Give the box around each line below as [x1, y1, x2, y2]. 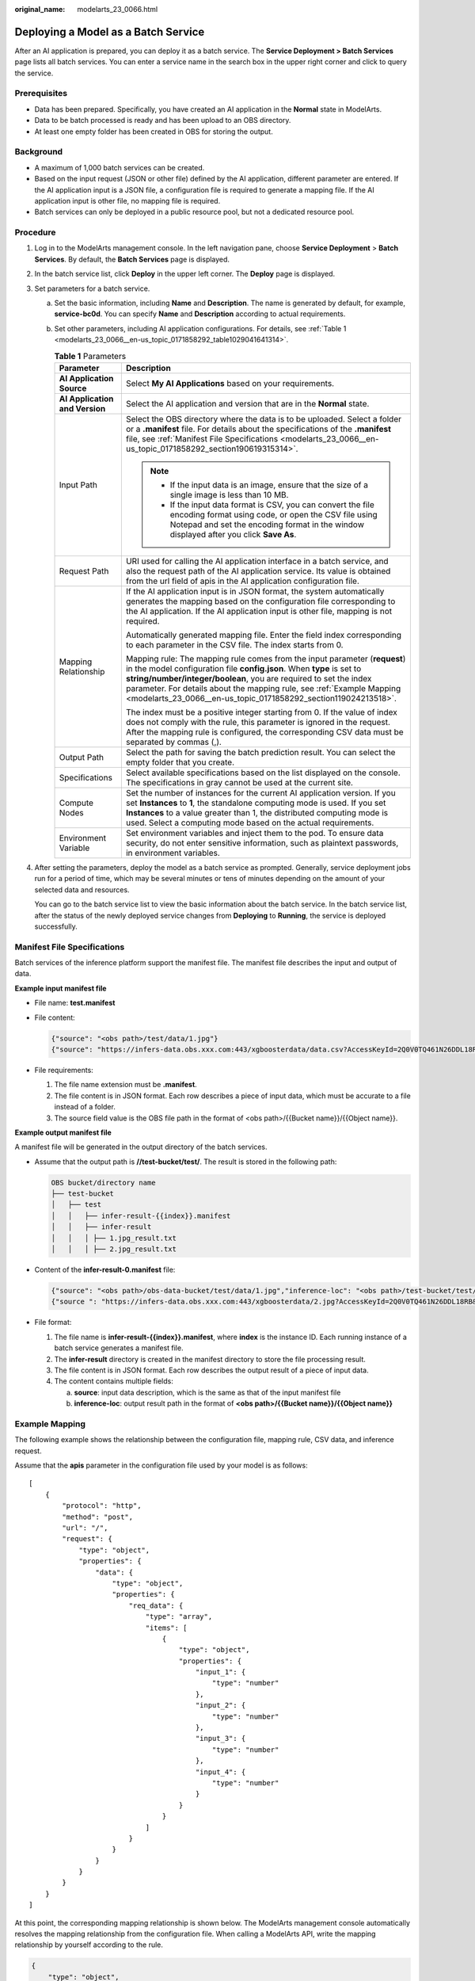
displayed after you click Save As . [169, 529, 297, 540]
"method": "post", [62, 1512, 134, 1521]
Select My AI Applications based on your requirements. [125, 377, 335, 388]
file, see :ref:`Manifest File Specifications [125, 433, 279, 444]
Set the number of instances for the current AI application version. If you [125, 787, 396, 798]
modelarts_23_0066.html [77, 5, 158, 13]
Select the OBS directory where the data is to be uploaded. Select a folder [125, 413, 402, 424]
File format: [34, 1318, 72, 1327]
